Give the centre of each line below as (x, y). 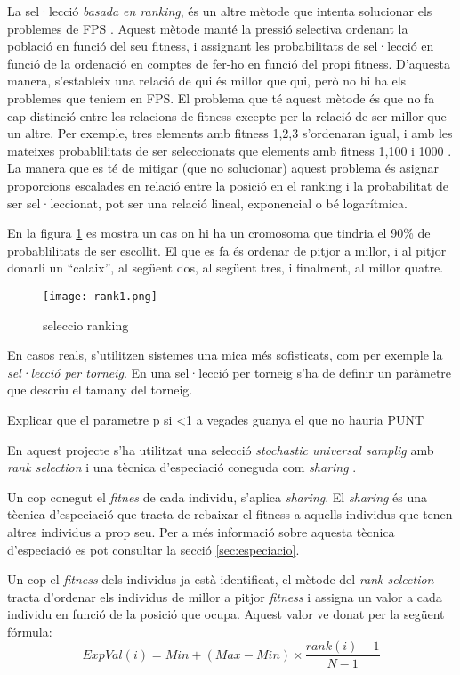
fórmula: (30, 631)
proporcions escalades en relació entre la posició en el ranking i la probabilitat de (228, 185)
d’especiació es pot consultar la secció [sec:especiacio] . (153, 549)
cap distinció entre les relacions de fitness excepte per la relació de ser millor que (227, 115)
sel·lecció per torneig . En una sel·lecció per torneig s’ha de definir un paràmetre (230, 372)
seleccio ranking (86, 325)
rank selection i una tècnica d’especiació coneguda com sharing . (182, 467)
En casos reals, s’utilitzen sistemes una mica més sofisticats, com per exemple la (225, 355)
